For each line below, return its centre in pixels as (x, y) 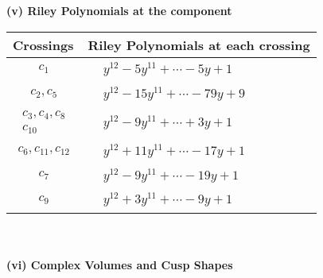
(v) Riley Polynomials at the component (119, 10)
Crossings (43, 44)
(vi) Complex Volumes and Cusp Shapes (120, 264)
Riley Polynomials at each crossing (199, 44)
